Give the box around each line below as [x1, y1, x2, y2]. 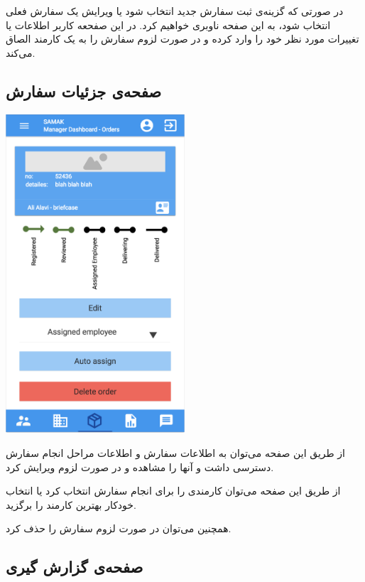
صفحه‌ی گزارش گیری [6, 556, 143, 578]
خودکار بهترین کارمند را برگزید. [6, 497, 136, 512]
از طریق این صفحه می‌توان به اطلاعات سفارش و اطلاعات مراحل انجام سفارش [6, 445, 345, 460]
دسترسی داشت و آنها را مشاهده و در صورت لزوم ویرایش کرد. [6, 459, 274, 474]
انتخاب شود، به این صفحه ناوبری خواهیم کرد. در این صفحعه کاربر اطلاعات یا [6, 17, 331, 32]
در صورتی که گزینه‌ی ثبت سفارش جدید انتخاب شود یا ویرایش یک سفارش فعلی [6, 4, 344, 18]
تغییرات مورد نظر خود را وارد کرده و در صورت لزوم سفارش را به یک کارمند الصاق [6, 31, 359, 46]
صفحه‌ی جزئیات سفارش [6, 80, 162, 102]
